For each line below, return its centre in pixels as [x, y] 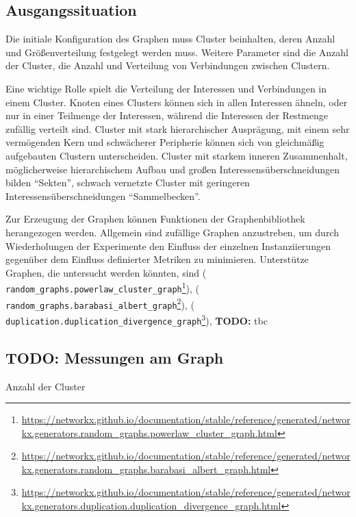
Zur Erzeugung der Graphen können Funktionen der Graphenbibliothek [155, 219]
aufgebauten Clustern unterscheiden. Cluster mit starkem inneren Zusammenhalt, [177, 155]
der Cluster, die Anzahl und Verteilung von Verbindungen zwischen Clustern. [168, 65]
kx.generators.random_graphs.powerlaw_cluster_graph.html [149, 432]
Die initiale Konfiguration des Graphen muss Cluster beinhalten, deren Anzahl [170, 39]
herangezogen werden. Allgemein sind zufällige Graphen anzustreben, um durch [172, 232]
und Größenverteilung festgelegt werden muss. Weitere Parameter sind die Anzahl [177, 52]
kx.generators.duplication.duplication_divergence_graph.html [151, 506]
